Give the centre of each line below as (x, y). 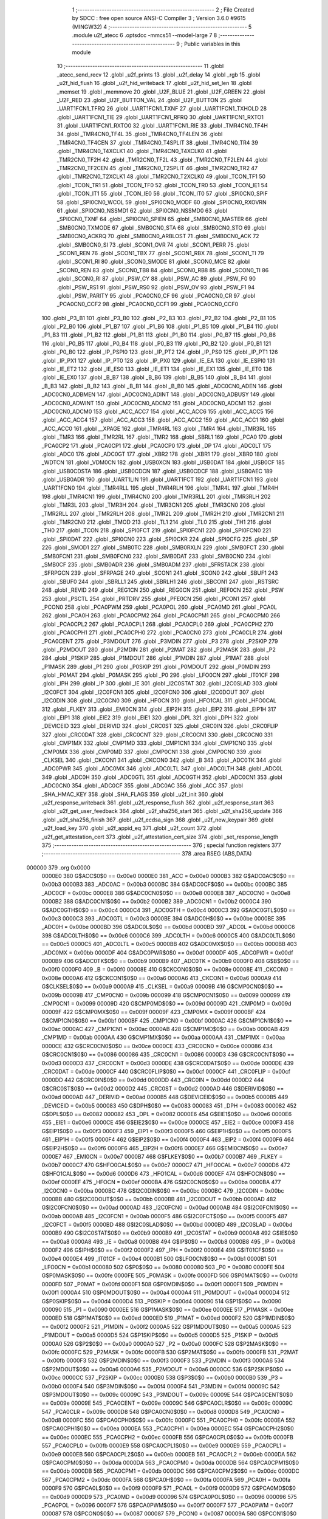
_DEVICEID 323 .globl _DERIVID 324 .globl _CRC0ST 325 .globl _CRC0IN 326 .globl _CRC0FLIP (160, 726)
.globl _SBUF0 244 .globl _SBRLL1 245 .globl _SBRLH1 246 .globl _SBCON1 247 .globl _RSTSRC (160, 581)
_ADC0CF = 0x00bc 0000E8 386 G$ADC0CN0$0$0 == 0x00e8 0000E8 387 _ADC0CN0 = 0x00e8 (166, 893)
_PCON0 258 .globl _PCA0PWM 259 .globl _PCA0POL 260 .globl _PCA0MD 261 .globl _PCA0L (159, 607)
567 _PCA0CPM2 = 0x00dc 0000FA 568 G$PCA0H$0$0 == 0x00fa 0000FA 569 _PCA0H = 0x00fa (166, 1480)
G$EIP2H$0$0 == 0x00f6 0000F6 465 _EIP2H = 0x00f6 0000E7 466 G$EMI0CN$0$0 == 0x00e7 (165, 1148)
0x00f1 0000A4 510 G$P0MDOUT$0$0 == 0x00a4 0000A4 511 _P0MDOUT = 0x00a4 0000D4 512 (166, 1293)
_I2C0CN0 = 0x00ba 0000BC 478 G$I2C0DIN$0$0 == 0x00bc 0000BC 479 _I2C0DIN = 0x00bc (163, 1190)
